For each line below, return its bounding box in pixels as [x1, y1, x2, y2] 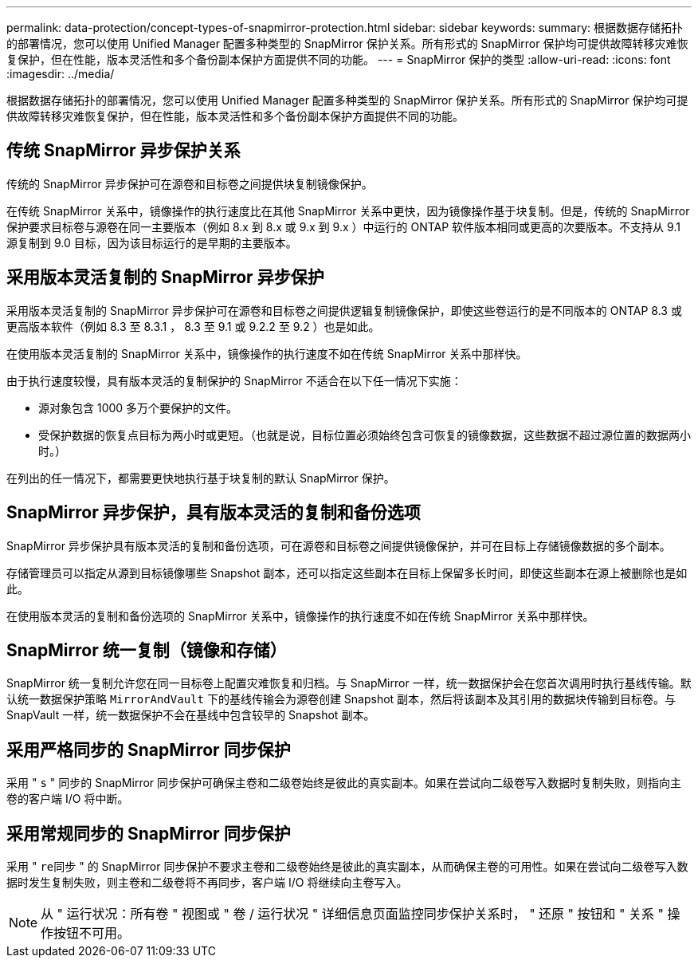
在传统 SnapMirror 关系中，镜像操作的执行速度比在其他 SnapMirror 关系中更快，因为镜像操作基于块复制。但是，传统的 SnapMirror [6, 203, 690, 218]
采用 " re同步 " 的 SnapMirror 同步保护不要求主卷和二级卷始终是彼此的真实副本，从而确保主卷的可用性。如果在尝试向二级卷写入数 [6, 860, 688, 874]
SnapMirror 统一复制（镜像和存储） [6, 639, 287, 660]
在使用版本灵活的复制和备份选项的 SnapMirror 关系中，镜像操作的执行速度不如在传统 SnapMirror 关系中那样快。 [6, 608, 594, 623]
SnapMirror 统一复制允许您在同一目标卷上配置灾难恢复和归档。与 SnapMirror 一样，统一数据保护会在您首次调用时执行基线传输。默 [6, 676, 692, 691]
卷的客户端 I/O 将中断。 [6, 792, 129, 806]
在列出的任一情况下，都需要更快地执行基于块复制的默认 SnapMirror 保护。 [6, 470, 395, 485]
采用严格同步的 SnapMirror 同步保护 [6, 739, 291, 760]
